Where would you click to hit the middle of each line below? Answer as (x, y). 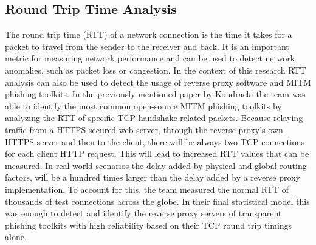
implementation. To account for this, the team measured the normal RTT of (147, 189)
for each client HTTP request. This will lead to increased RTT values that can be (157, 154)
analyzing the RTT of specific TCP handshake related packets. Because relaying (154, 118)
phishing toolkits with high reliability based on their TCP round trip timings (149, 225)
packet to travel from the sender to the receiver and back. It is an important (147, 46)
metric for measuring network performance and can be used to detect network (150, 58)
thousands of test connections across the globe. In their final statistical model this (157, 201)
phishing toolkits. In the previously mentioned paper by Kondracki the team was (155, 94)
